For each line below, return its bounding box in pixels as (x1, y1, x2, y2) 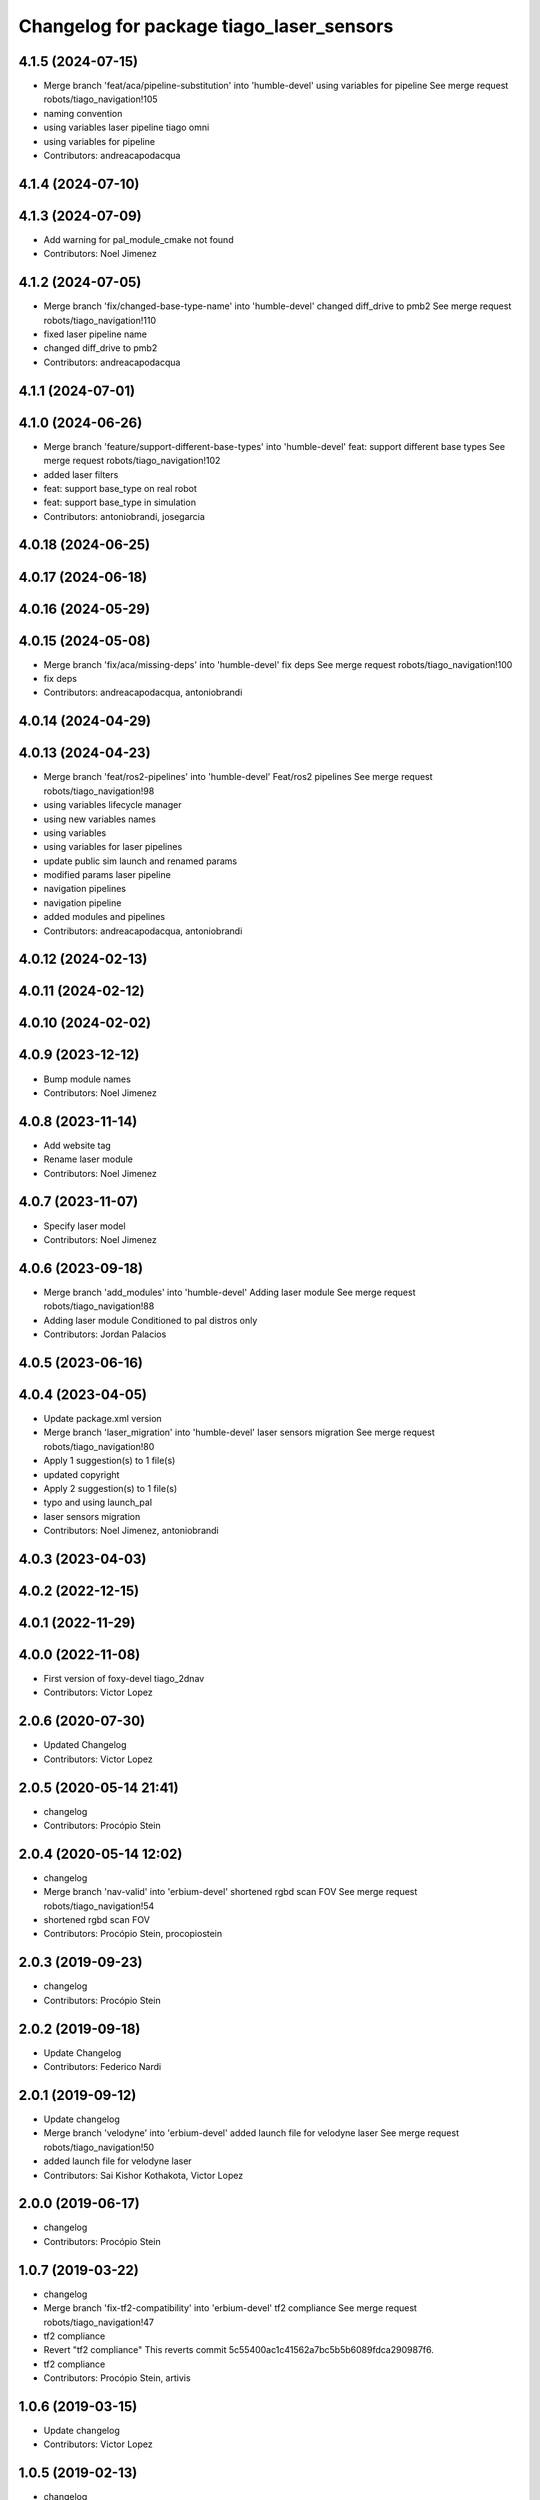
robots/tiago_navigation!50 (43, 2141, 155, 2153)
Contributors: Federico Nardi (43, 2061, 162, 2073)
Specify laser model (43, 1220, 126, 1232)
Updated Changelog (43, 1739, 127, 1751)
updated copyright (43, 1468, 120, 1480)
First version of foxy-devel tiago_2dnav (43, 1673, 205, 1685)
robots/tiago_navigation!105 (43, 93, 159, 105)
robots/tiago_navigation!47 (43, 2316, 155, 2328)
